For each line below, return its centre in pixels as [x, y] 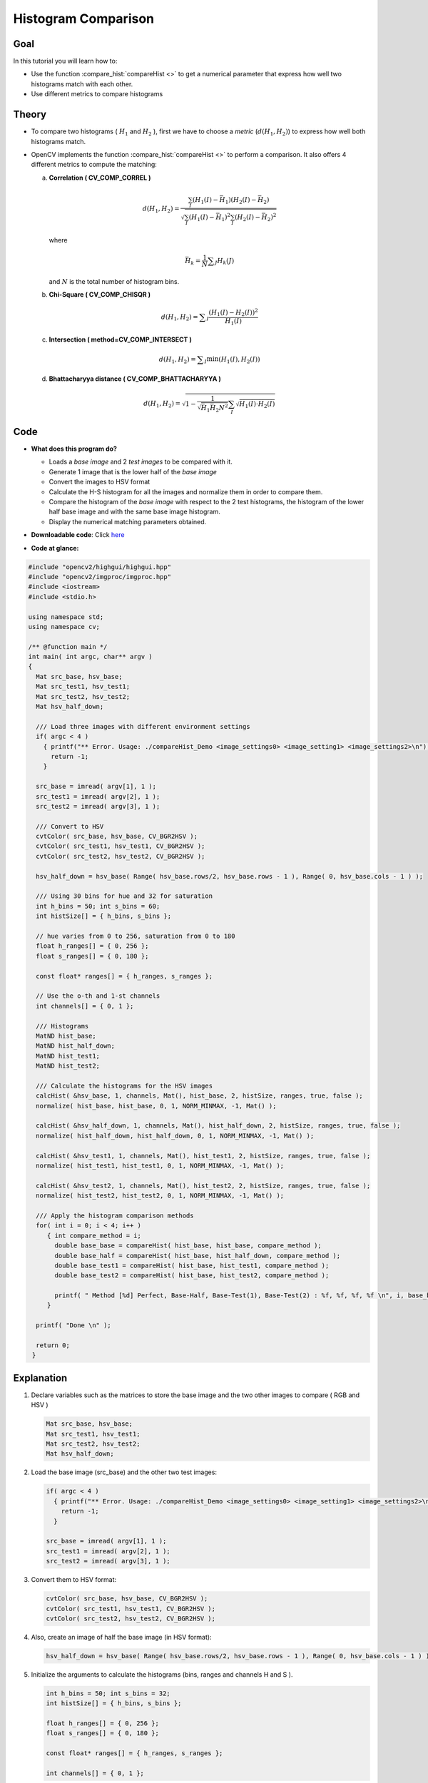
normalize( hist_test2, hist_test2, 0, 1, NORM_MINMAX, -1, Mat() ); [160, 1196]
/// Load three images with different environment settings [143, 726]
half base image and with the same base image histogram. [134, 512]
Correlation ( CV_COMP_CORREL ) [100, 178]
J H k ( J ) [225, 262]
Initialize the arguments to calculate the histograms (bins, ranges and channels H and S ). [162, 1674]
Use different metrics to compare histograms [97, 94]
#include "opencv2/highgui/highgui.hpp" [100, 567]
